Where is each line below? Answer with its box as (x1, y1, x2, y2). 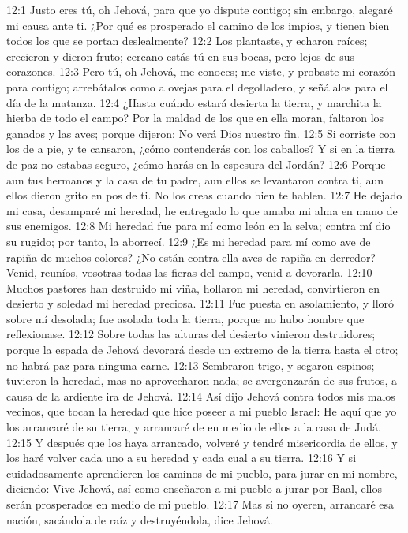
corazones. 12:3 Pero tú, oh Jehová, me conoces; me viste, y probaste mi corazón (6, 63, 396, 80)
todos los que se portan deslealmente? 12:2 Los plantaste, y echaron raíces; (6, 32, 368, 49)
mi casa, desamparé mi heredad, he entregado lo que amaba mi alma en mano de (6, 202, 398, 218)
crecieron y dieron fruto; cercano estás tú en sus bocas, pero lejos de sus (6, 47, 355, 64)
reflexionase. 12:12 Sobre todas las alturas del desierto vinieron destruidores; (6, 326, 376, 342)
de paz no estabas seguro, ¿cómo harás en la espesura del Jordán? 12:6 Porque (6, 155, 386, 172)
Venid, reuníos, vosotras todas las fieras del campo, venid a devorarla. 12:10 (6, 264, 372, 281)
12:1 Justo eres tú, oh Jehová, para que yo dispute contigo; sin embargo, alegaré (6, 2, 393, 17)
